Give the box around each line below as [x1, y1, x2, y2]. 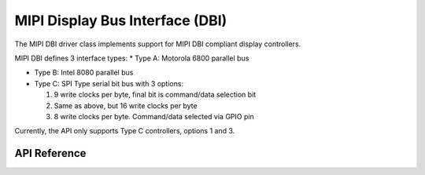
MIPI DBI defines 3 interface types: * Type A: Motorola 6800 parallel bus [14, 53, 249, 63]
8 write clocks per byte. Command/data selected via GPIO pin [54, 111, 255, 121]
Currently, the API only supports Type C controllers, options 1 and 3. [14, 126, 235, 136]
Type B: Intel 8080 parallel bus [34, 67, 134, 78]
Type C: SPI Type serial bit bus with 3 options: [34, 78, 184, 88]
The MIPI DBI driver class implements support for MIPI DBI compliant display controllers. [14, 39, 301, 49]
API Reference [14, 147, 87, 160]
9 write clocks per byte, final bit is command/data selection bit [54, 90, 257, 100]
